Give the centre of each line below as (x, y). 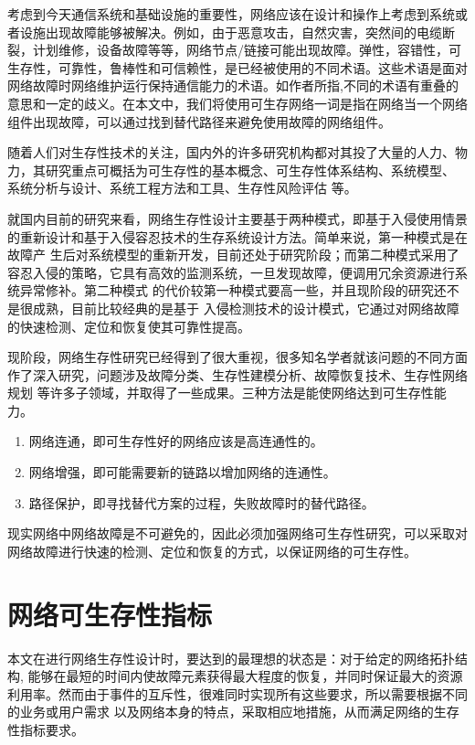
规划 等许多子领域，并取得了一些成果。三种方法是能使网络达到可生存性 (221, 393)
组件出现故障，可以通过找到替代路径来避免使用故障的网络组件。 (199, 121)
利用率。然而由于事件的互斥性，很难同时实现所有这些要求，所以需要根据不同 (237, 693)
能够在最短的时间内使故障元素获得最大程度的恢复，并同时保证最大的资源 (245, 676)
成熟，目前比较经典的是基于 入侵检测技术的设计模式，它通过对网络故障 (246, 308)
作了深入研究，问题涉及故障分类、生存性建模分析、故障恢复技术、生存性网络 (237, 374)
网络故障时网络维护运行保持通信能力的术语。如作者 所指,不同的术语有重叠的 (233, 85)
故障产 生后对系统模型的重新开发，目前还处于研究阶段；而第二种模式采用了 (233, 255)
